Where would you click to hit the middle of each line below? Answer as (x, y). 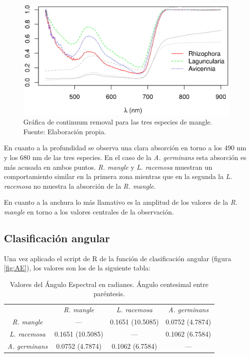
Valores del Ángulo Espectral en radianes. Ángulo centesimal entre (109, 284)
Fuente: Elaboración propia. (65, 131)
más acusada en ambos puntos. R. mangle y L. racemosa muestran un (108, 167)
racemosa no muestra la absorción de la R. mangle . (80, 186)
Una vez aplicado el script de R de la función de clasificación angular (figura (118, 258)
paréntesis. (109, 294)
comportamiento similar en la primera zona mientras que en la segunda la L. (118, 176)
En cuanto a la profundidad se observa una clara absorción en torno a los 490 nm (125, 148)
